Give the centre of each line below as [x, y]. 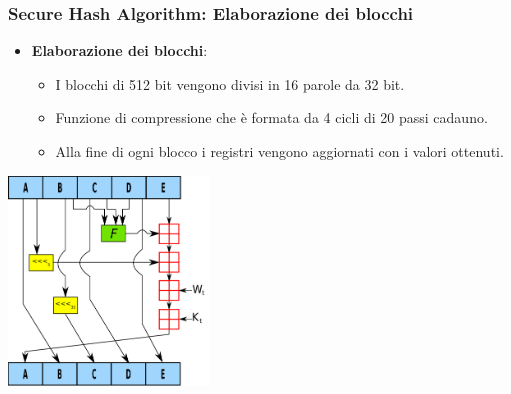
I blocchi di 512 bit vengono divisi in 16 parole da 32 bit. [230, 83]
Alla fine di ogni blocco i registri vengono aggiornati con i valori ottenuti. [279, 151]
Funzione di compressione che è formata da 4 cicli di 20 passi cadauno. [271, 117]
